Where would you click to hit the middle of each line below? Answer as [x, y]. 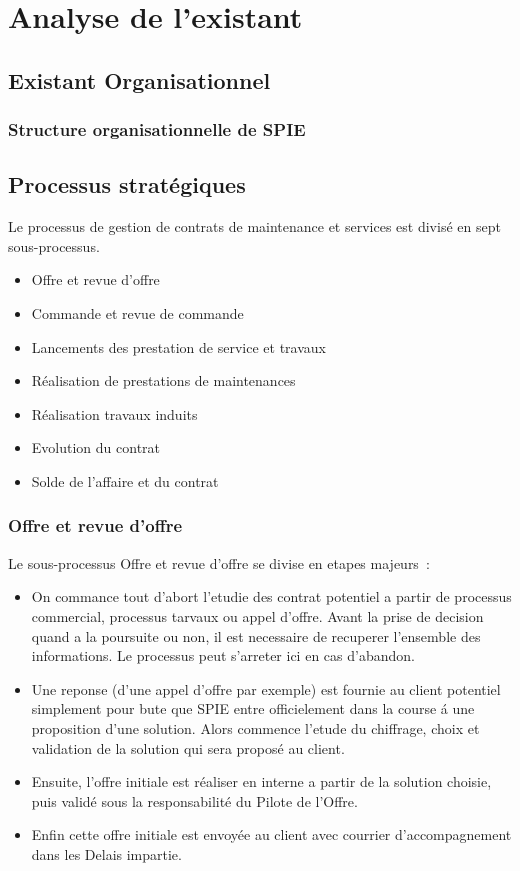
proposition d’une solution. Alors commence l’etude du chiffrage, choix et [255, 727]
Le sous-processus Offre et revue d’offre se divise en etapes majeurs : [219, 562]
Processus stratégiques [127, 184]
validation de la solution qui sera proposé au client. [188, 747]
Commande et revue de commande [137, 312]
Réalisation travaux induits [114, 413]
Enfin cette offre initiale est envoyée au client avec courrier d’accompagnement [271, 834]
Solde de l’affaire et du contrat [125, 480]
